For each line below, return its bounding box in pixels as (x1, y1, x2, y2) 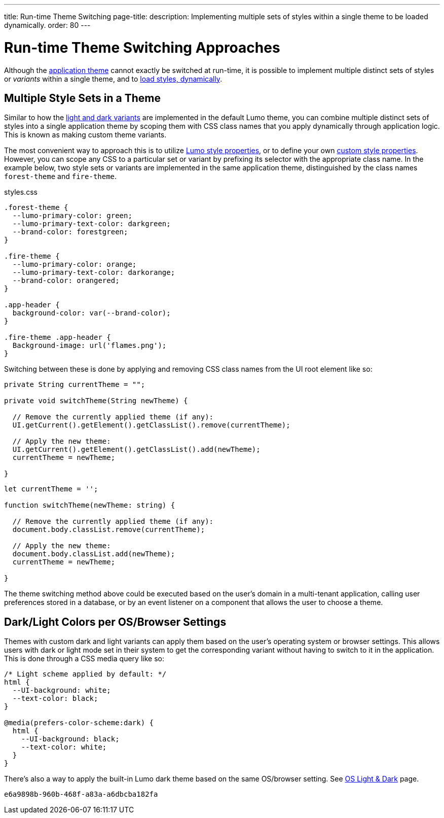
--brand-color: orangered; (12, 276, 120, 285)
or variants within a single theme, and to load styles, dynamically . (4, 74, 223, 83)
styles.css (4, 188, 38, 197)
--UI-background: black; (21, 735, 120, 743)
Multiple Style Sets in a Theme (4, 91, 161, 104)
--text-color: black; (12, 694, 98, 703)
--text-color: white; (21, 743, 107, 752)
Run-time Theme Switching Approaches (4, 39, 280, 56)
